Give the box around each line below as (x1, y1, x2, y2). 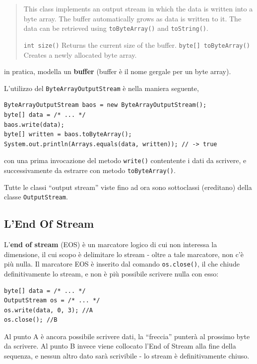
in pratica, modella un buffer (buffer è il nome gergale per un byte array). (4, 66, 231, 77)
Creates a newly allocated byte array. (23, 49, 137, 60)
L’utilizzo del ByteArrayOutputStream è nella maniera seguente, (4, 83, 199, 93)
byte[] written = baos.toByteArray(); (4, 131, 132, 138)
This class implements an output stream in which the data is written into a (23, 3, 253, 13)
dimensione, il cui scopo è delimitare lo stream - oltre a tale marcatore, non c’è (4, 249, 244, 259)
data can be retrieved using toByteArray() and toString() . (23, 23, 208, 33)
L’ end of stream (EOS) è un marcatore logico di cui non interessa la (4, 239, 217, 250)
